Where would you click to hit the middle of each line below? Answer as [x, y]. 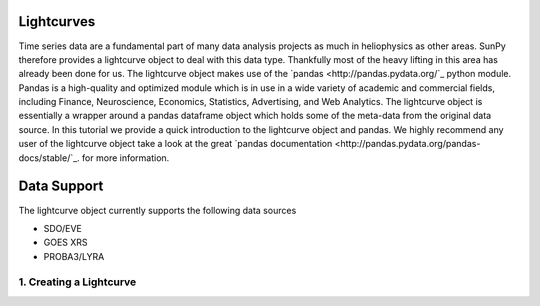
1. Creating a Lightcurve [77, 282]
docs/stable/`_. [49, 157]
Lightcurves [57, 21]
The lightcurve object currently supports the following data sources [157, 210]
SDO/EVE [62, 228]
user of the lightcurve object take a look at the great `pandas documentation [175, 144]
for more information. [125, 157]
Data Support [61, 186]
